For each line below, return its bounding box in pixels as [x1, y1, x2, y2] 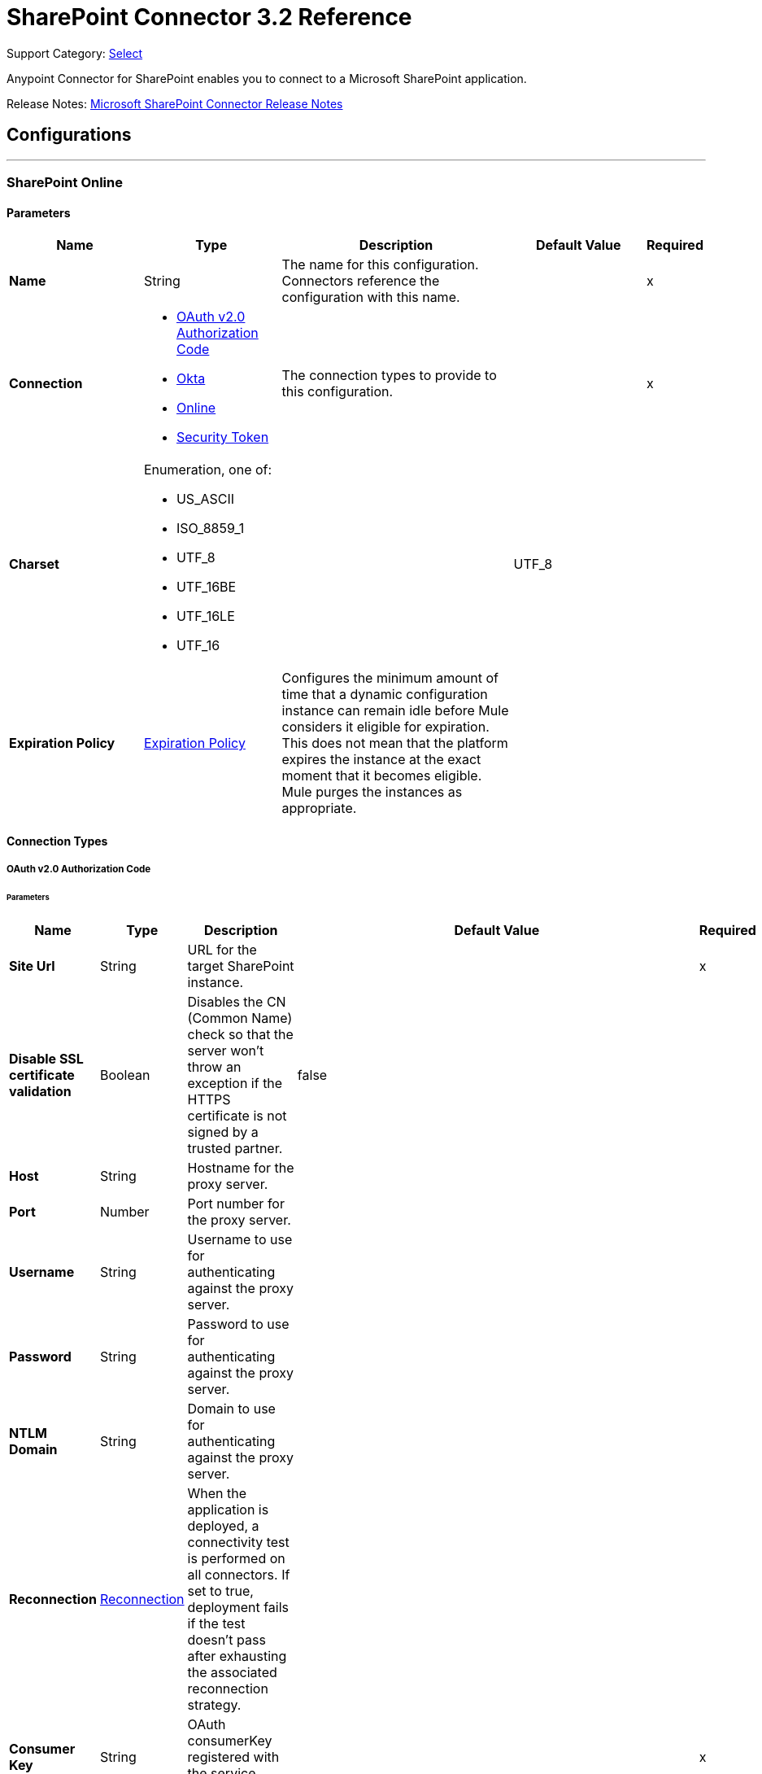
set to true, [187, 1582, 254, 1599]
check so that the [187, 1025, 294, 1042]
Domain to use [187, 1400, 276, 1417]
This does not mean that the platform [281, 735, 508, 752]
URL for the [187, 941, 257, 958]
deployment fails [187, 1598, 290, 1615]
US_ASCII [176, 491, 235, 508]
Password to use [187, 1315, 290, 1332]
